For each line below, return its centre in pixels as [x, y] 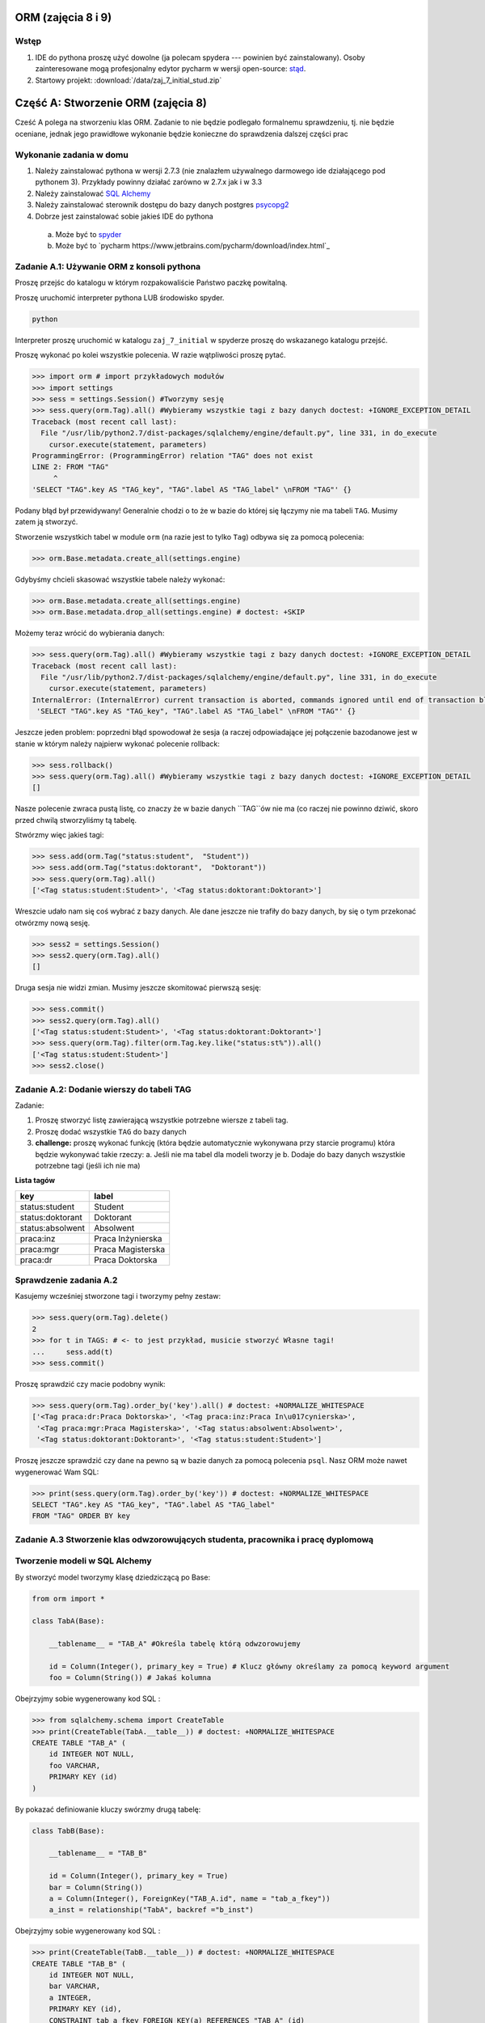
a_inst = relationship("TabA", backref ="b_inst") [151, 1910]
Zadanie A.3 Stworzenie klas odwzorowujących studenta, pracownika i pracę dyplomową [194, 1539]
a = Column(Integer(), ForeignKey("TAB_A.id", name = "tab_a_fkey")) [190, 1898]
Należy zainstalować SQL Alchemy [93, 193]
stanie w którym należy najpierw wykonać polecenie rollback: [117, 744]
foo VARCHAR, [75, 1765]
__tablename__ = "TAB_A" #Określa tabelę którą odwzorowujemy [175, 1644]
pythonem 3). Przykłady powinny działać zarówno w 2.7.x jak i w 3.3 [149, 182]
